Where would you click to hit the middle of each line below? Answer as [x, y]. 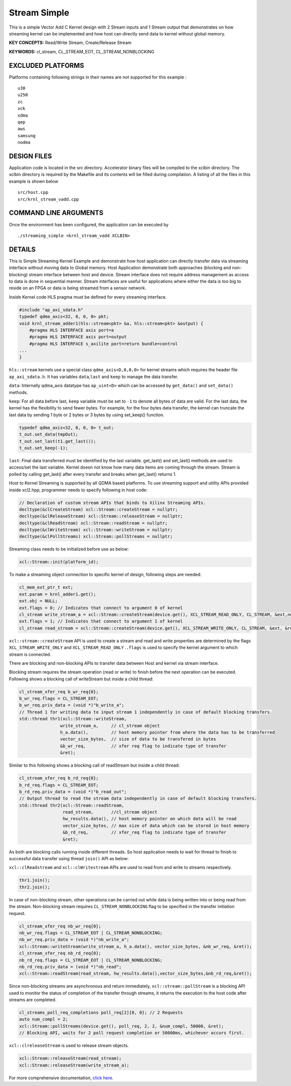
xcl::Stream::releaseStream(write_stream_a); [74, 1065]
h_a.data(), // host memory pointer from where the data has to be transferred [167, 732]
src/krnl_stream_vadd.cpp [48, 199]
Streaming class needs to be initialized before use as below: [69, 549]
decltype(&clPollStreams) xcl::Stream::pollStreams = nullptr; [96, 536]
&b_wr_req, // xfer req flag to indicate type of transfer [143, 746]
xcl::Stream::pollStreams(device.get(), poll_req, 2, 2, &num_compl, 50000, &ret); [121, 1026]
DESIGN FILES [30, 156]
